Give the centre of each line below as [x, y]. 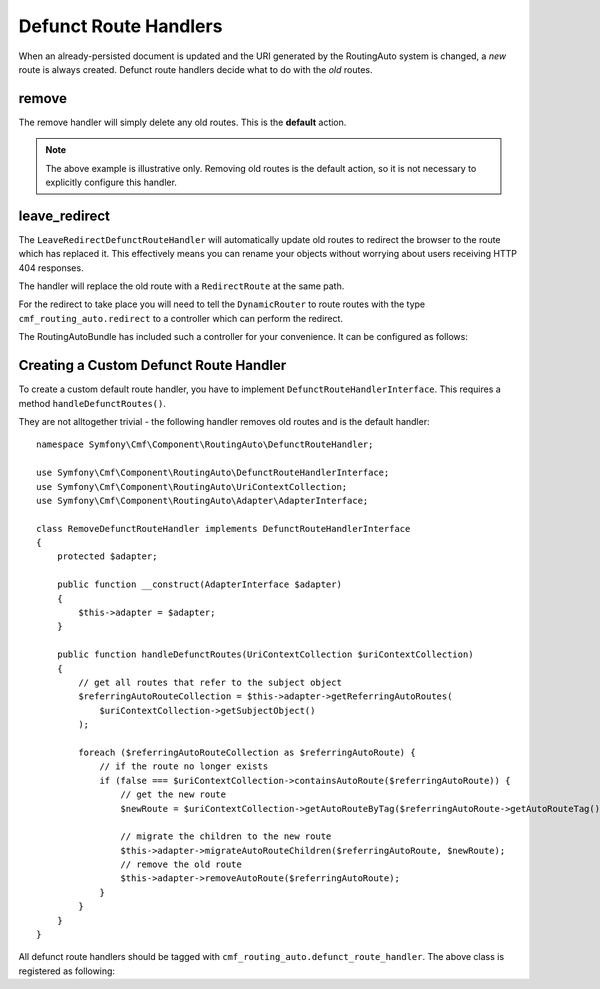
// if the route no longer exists [184, 766]
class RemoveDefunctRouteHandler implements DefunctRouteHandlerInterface [223, 528]
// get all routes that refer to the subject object [210, 682]
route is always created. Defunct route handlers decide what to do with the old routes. [196, 69]
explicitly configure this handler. [111, 182]
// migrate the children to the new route [226, 836]
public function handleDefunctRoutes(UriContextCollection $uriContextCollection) [265, 654]
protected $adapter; [107, 556]
